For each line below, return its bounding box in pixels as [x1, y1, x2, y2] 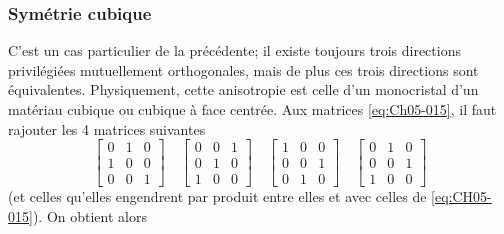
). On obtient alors [32, 205, 147, 226]
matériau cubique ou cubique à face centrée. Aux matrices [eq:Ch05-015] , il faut [8, 99, 497, 119]
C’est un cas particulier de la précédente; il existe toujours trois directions [8, 40, 461, 61]
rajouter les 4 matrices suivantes [8, 118, 206, 139]
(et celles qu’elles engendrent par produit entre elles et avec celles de [8, 186, 427, 207]
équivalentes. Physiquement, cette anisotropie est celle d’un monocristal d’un [8, 79, 479, 100]
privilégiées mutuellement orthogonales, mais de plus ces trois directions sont [8, 59, 479, 80]
